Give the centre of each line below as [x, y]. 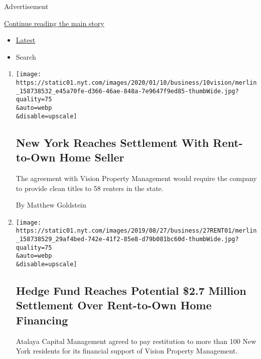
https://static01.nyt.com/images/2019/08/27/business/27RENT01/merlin [136, 231]
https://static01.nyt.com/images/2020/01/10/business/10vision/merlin [136, 83]
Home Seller [92, 157]
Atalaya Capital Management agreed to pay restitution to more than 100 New [136, 341]
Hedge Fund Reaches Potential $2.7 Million [131, 291]
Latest [26, 40]
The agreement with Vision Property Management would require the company [136, 178]
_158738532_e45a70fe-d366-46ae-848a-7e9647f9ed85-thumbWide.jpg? [127, 91]
